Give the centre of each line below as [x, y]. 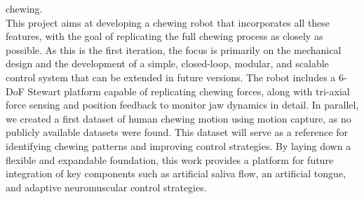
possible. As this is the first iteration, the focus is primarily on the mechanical [174, 49]
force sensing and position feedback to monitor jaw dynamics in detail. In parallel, [182, 105]
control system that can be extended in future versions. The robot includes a [171, 77]
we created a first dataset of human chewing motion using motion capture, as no [178, 118]
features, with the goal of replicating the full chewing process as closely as [164, 36]
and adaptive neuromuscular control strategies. [106, 187]
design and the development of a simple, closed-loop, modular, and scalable [167, 63]
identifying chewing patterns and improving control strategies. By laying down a [178, 145]
